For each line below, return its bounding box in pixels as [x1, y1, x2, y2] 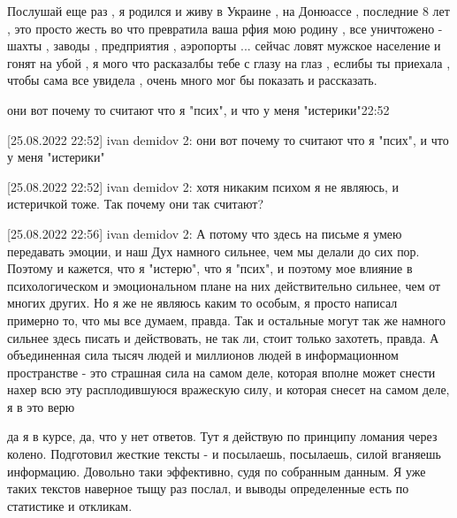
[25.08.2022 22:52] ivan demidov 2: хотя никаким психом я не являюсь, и [7, 177, 399, 195]
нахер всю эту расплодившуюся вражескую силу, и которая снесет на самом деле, [7, 380, 450, 399]
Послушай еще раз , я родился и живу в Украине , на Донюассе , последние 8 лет [7, 2, 450, 19]
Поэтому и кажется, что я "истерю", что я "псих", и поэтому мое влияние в [7, 259, 413, 278]
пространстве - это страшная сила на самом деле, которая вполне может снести [7, 362, 436, 381]
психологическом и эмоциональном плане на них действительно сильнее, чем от [7, 276, 441, 294]
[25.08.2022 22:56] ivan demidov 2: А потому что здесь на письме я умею [7, 224, 402, 242]
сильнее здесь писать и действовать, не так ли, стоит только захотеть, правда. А [7, 328, 439, 347]
